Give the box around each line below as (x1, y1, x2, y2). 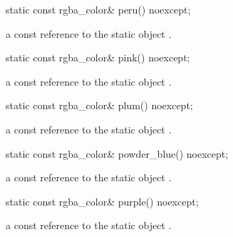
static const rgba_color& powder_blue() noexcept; (6, 146, 229, 161)
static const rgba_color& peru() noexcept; (6, 2, 191, 16)
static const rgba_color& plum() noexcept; (6, 98, 193, 113)
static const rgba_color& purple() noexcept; (6, 193, 199, 208)
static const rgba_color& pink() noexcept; (6, 50, 190, 65)
